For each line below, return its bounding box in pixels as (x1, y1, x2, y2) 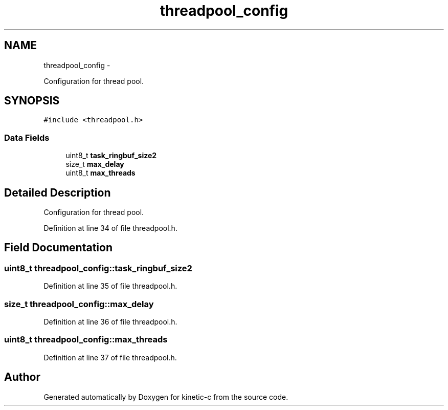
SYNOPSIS (4, 94, 60, 107)
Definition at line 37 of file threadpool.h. (43, 353, 177, 362)
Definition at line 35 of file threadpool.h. (43, 282, 177, 291)
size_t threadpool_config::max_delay (4, 298, 154, 309)
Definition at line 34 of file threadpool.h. (43, 224, 177, 233)
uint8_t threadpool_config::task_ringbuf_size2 (4, 263, 192, 273)
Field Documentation (4, 241, 113, 254)
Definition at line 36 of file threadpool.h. (43, 317, 177, 326)
